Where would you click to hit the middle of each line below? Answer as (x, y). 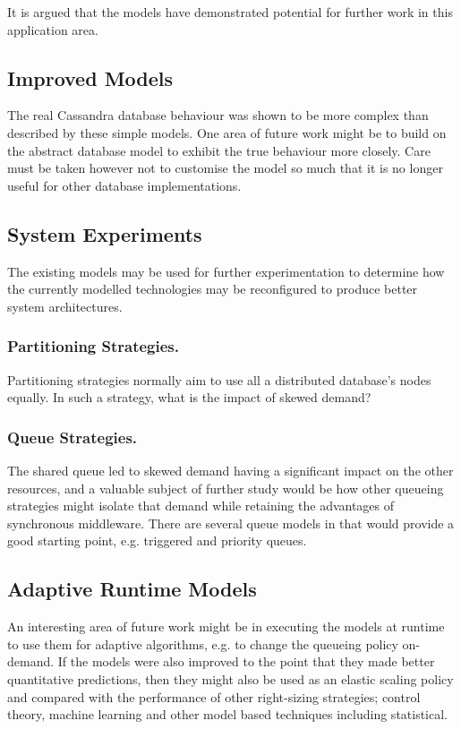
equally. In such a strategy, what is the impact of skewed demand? (189, 397)
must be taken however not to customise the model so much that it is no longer (225, 168)
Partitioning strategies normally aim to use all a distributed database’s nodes (219, 379)
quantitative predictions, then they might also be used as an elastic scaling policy (230, 678)
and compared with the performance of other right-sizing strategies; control (214, 696)
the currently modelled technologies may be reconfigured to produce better (213, 289)
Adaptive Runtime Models (132, 589)
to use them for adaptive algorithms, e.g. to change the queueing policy (203, 643)
